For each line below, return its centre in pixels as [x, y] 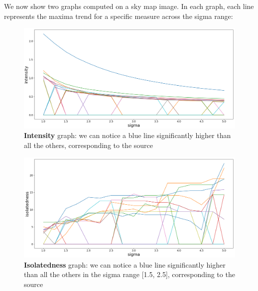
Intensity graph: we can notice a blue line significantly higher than [128, 135]
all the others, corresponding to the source [88, 145]
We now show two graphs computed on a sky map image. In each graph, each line [129, 6]
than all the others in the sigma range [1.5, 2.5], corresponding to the [129, 274]
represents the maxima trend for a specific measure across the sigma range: [119, 16]
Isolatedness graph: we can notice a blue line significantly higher [125, 264]
